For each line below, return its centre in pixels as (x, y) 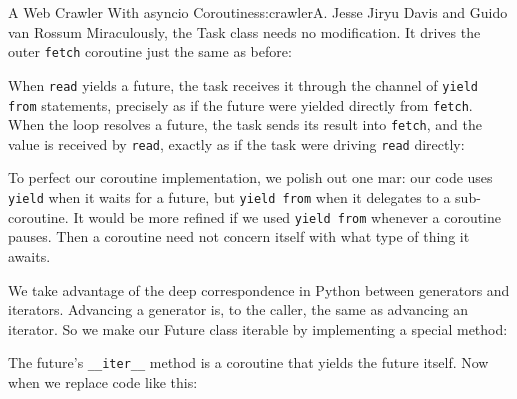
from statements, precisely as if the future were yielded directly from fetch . (240, 104)
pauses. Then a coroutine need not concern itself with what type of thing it (239, 236)
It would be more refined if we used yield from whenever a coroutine (287, 216)
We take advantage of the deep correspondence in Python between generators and (259, 289)
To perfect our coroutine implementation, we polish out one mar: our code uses (250, 177)
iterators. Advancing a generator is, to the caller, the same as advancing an (238, 309)
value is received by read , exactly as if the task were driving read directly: (236, 143)
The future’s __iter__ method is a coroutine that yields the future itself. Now (248, 362)
